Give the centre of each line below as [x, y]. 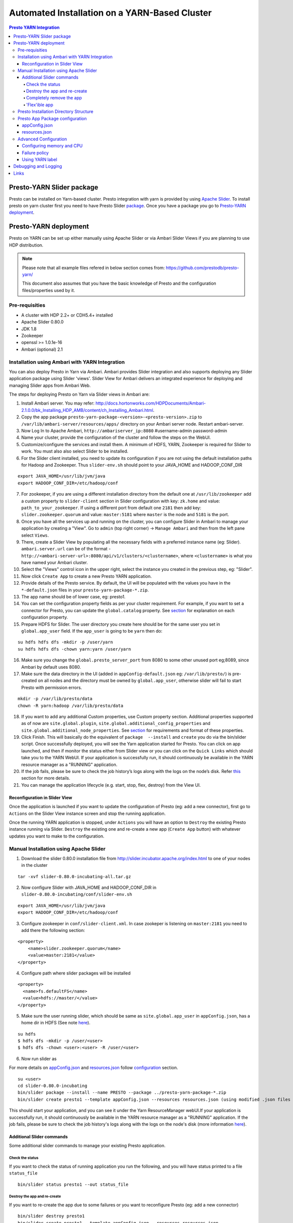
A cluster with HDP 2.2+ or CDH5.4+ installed [67, 315]
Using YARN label [40, 159]
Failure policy [35, 153]
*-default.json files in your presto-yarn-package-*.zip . [85, 590]
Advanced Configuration [42, 139]
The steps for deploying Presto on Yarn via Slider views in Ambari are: [79, 394]
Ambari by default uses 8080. [51, 667]
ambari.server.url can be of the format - [66, 549]
